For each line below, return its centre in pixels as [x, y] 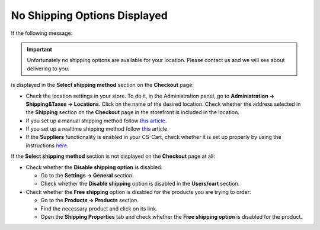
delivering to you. [48, 69]
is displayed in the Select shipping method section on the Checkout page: [102, 85]
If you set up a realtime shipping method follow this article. [97, 129]
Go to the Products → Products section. [89, 200]
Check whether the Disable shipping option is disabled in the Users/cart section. [140, 184]
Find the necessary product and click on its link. [99, 208]
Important [40, 49]
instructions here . [47, 145]
